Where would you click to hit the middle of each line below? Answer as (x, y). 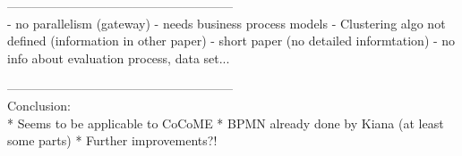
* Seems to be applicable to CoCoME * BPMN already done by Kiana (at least (226, 123)
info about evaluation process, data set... (119, 57)
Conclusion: (39, 105)
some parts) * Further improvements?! (112, 140)
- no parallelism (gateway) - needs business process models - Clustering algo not (227, 23)
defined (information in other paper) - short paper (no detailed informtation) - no (231, 41)
